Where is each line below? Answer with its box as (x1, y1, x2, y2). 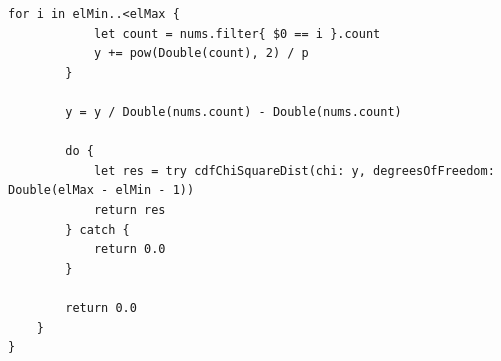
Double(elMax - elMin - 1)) (8, 183, 195, 198)
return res (93, 202, 166, 217)
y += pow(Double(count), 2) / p (93, 46, 309, 61)
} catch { (65, 222, 130, 237)
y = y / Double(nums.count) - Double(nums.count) (65, 104, 402, 119)
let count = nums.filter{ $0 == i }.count (93, 26, 381, 41)
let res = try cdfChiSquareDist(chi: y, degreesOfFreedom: (93, 163, 495, 178)
